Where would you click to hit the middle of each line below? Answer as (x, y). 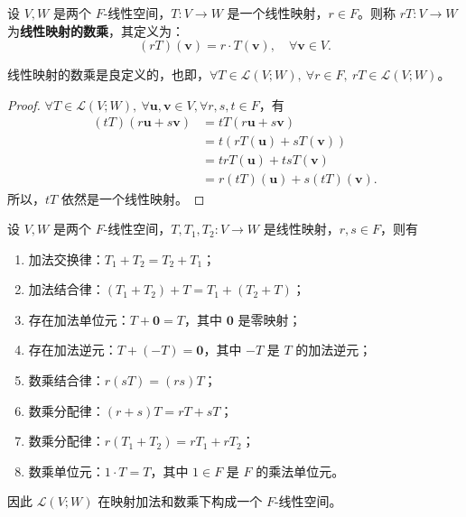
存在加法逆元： (73, 350)
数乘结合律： (66, 380)
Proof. (24, 104)
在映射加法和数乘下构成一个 (180, 501)
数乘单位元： (66, 471)
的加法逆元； (334, 350)
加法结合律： (66, 289)
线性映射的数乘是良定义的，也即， (108, 74)
